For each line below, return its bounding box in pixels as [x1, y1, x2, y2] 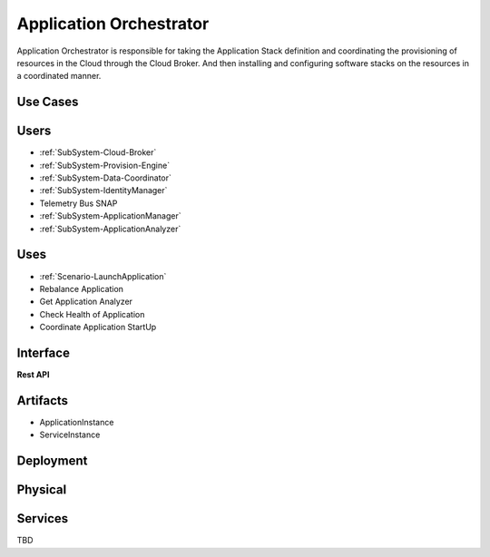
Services [16, 511, 69, 526]
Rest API [16, 368, 50, 380]
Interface [16, 345, 70, 360]
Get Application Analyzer [39, 296, 133, 308]
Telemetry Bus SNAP [39, 198, 118, 209]
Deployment [16, 454, 88, 469]
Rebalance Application [39, 283, 124, 294]
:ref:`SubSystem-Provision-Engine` [39, 160, 171, 171]
